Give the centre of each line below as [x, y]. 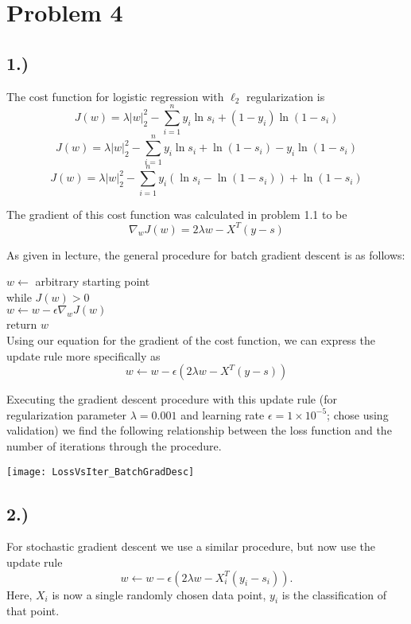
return [22, 324]
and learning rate [223, 414]
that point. [33, 611]
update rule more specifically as [83, 355]
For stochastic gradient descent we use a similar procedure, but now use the [191, 546]
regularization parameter [67, 414]
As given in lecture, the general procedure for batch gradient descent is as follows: [206, 254]
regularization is [286, 96]
